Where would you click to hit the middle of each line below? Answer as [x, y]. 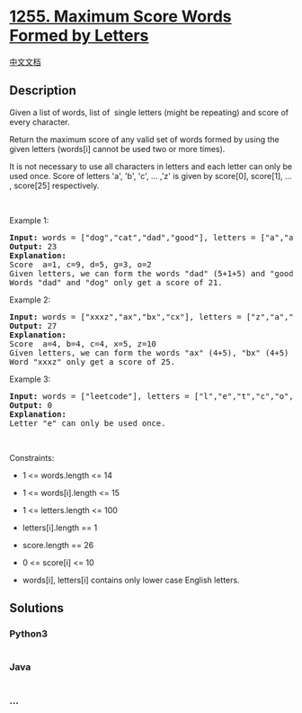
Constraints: [32, 457]
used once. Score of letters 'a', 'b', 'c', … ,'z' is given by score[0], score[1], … [151, 176]
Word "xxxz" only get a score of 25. [93, 361]
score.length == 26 [58, 545]
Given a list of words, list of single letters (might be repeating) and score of [149, 112]
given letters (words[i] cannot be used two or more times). [117, 149]
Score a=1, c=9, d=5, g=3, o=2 [80, 264]
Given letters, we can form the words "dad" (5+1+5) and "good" [154, 273]
